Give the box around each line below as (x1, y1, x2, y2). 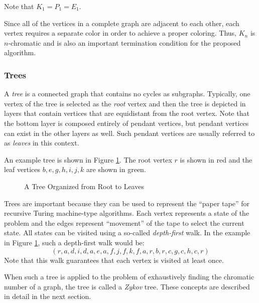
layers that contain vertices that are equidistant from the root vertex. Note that (4, 108, 249, 118)
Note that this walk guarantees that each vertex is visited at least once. (4, 254, 224, 265)
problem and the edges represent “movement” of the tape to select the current (4, 217, 244, 228)
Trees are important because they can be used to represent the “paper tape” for (4, 198, 249, 208)
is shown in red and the (180, 154, 252, 165)
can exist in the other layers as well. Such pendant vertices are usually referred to (4, 127, 255, 138)
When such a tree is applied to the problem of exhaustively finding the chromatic (4, 271, 254, 282)
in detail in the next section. (4, 291, 91, 301)
